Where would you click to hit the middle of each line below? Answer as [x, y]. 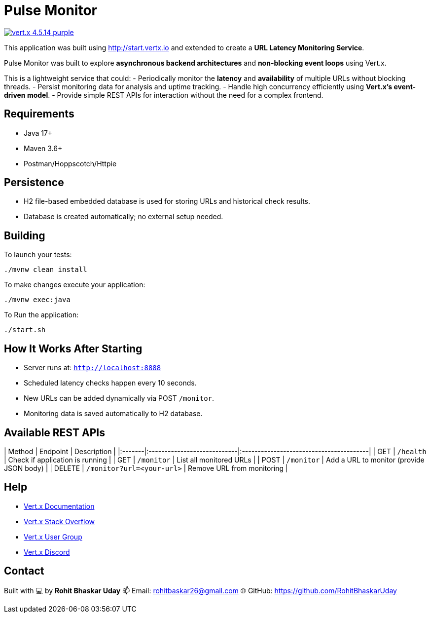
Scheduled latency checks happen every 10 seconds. [110, 383]
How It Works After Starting [73, 348]
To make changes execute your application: [75, 285]
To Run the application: [41, 315]
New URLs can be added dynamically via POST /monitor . [119, 398]
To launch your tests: [38, 255]
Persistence [34, 183]
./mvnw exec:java [37, 300]
